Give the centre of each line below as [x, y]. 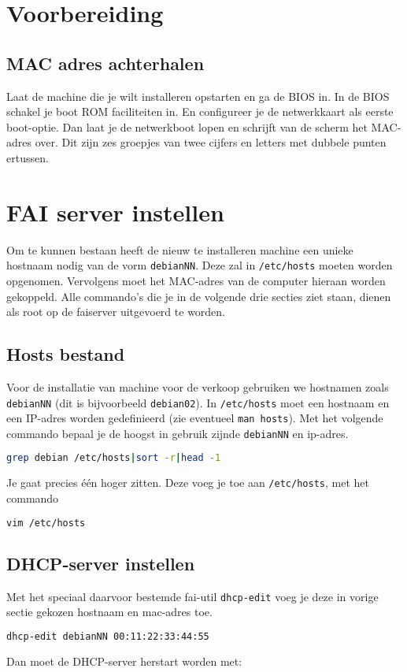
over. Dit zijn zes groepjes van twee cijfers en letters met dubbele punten [211, 142]
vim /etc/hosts [46, 523]
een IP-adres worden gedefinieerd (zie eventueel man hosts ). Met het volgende [195, 418]
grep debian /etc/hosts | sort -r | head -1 [114, 458]
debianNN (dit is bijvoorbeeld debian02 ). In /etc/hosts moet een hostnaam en [198, 402]
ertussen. [28, 157]
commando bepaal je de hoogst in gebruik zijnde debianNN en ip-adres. [178, 433]
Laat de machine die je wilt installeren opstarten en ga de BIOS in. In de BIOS [198, 96]
